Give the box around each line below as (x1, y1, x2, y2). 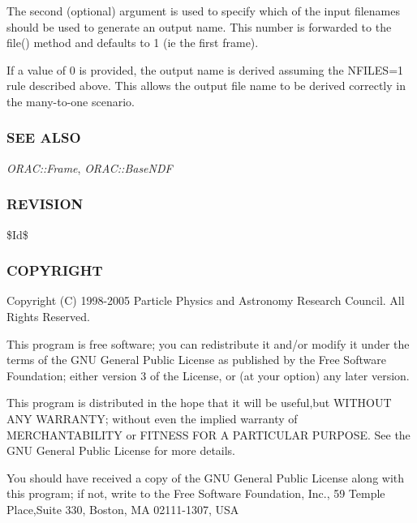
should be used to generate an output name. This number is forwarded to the (6, 18, 392, 35)
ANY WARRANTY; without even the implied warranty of (6, 409, 298, 427)
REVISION (6, 194, 84, 214)
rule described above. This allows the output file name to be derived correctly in (6, 77, 406, 94)
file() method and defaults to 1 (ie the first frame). (6, 34, 259, 51)
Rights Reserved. (6, 308, 90, 324)
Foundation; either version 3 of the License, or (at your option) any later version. (6, 367, 410, 384)
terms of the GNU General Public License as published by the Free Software (6, 351, 386, 368)
